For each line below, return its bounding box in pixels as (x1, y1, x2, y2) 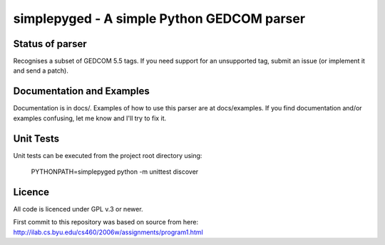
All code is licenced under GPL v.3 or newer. (13, 204, 143, 213)
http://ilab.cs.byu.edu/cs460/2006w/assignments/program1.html (13, 228, 203, 236)
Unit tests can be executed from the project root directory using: (13, 151, 202, 160)
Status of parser (13, 38, 87, 50)
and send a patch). (13, 66, 69, 75)
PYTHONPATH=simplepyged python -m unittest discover (31, 167, 199, 176)
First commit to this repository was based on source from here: (13, 218, 199, 226)
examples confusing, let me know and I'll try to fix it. (13, 114, 167, 123)
